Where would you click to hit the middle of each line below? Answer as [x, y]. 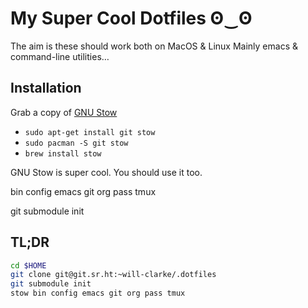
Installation [46, 88]
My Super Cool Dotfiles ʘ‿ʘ [131, 18]
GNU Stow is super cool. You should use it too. [106, 172]
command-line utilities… [60, 56]
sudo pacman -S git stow [76, 143]
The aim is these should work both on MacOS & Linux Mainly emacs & [154, 46]
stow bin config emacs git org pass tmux [98, 293]
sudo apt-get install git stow [90, 132]
